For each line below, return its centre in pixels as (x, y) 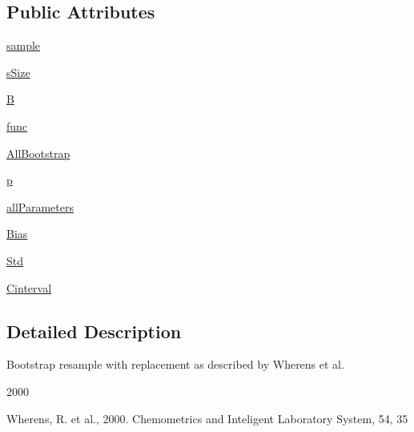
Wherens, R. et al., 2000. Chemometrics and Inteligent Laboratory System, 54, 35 (207, 418)
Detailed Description (94, 331)
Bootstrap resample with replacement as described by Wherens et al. (175, 364)
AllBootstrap (38, 153)
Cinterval (29, 287)
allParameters (40, 206)
